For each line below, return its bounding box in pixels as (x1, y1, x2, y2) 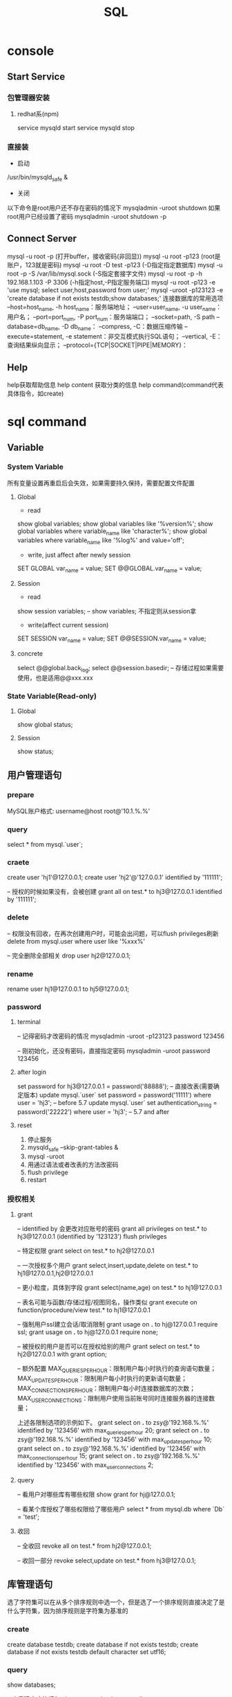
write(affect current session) (27, 621, 109, 629)
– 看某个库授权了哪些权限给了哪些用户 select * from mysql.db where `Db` (17, 1505, 225, 1513)
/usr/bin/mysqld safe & (7, 173, 68, 183)
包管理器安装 (7, 93, 50, 102)
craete (7, 858, 30, 868)
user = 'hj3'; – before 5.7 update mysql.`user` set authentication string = (17, 1099, 217, 1108)
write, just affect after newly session (27, 551, 131, 559)
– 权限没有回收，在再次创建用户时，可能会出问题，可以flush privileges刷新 (7, 929, 219, 937)
